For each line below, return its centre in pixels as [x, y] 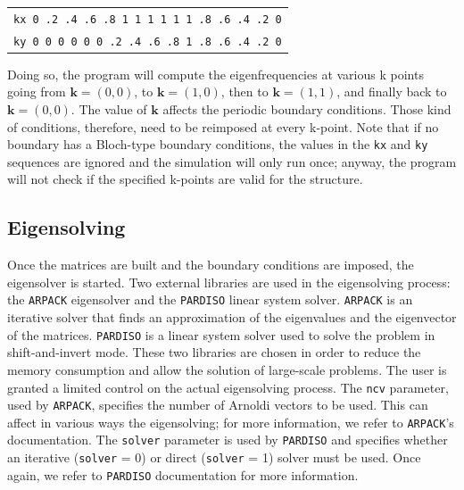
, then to [244, 91]
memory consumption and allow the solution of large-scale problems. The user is [227, 369]
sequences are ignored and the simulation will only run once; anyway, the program [232, 161]
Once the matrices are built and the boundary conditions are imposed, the [211, 265]
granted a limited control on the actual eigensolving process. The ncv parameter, [228, 387]
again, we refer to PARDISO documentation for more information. [183, 474]
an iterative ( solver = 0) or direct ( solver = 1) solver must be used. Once [214, 457]
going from [37, 91]
